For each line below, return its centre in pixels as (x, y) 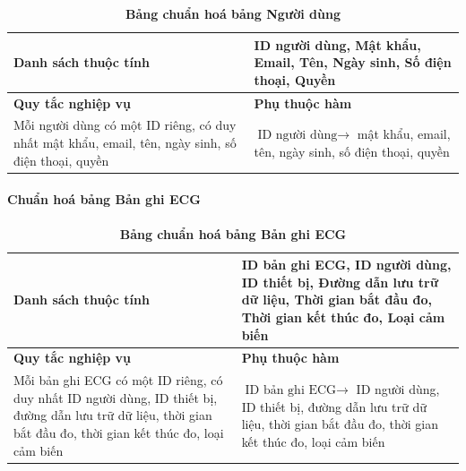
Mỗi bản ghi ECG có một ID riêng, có (118, 380)
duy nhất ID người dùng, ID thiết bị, (116, 397)
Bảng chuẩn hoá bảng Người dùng (233, 13)
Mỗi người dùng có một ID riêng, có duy (125, 125)
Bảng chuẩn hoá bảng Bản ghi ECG (233, 233)
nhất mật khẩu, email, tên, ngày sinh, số (125, 143)
